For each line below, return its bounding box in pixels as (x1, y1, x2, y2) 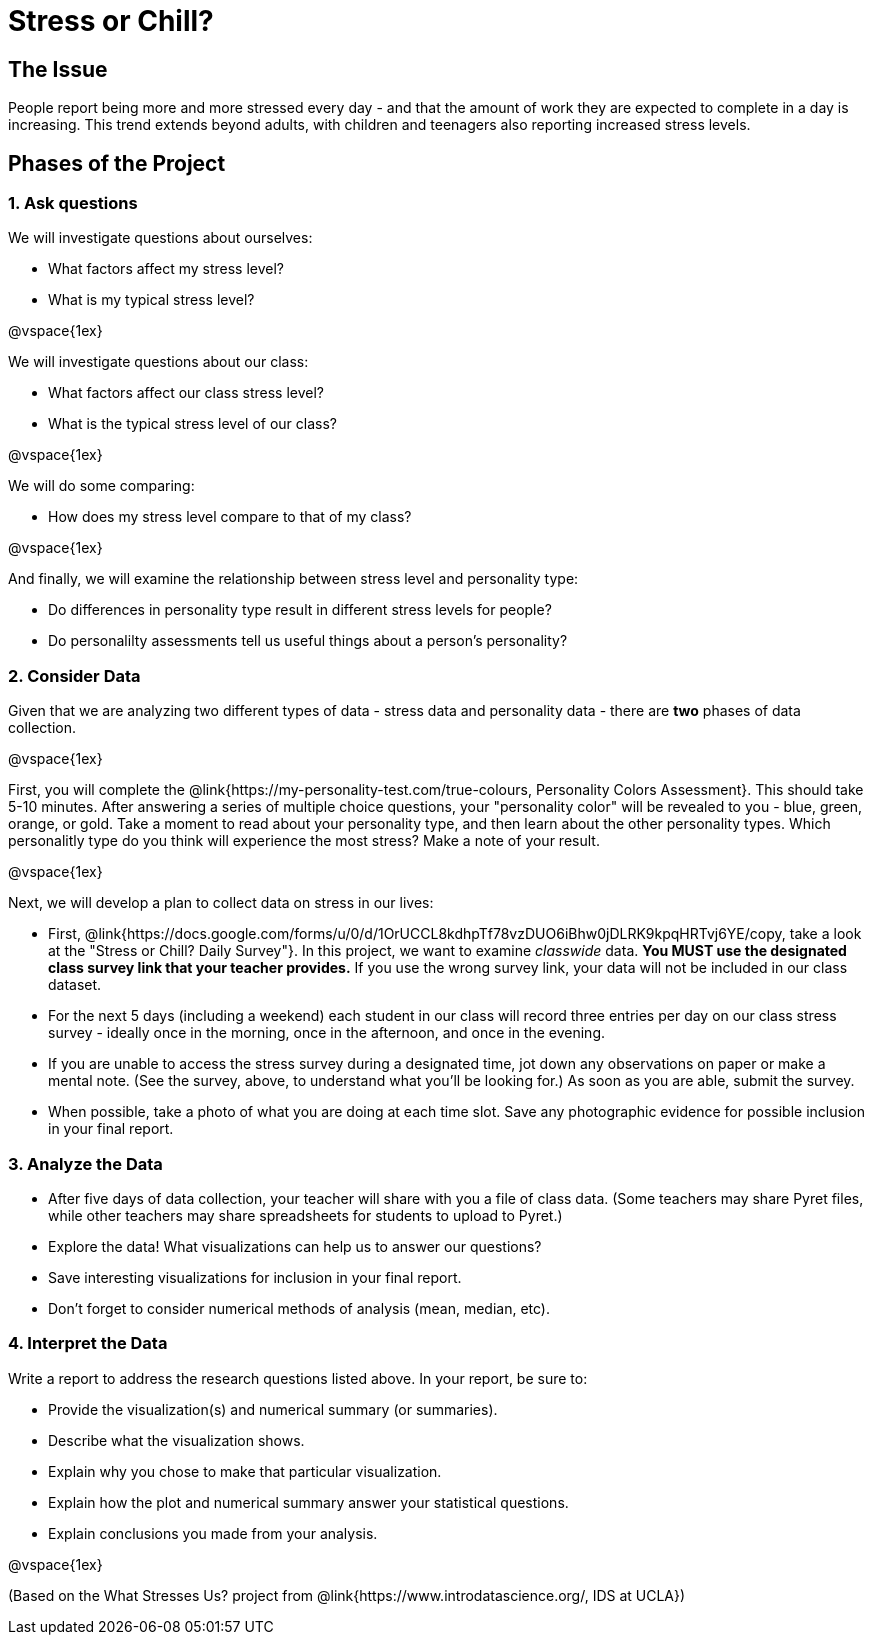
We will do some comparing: (8, 477, 195, 495)
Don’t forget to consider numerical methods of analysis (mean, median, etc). (48, 1299, 550, 1317)
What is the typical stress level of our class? (48, 415, 337, 433)
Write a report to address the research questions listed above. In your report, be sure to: (8, 1369, 588, 1387)
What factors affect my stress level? (48, 260, 284, 278)
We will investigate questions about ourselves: (8, 229, 313, 247)
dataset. (48, 976, 102, 994)
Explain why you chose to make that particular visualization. (48, 1462, 442, 1480)
